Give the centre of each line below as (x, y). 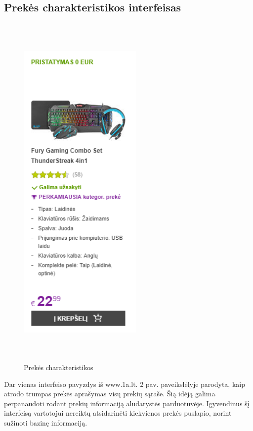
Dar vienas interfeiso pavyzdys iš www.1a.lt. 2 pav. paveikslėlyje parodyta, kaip (125, 384)
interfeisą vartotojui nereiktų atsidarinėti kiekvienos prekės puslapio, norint (118, 413)
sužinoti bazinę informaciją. (46, 423)
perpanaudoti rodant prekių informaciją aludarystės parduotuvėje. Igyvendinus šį (127, 403)
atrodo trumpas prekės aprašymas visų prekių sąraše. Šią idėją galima (110, 394)
